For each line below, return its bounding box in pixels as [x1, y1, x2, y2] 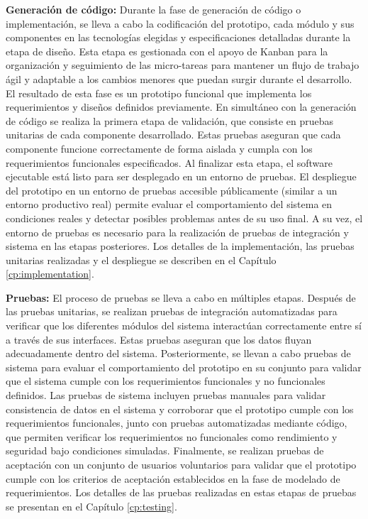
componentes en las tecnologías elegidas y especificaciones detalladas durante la [6, 30, 351, 45]
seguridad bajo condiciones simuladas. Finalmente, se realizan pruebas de [6, 443, 324, 458]
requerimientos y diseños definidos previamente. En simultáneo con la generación [6, 99, 357, 114]
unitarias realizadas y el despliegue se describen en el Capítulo [6, 252, 277, 267]
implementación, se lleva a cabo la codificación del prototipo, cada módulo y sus [6, 16, 355, 31]
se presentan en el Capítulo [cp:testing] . [6, 498, 177, 513]
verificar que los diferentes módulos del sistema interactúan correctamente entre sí [6, 318, 362, 333]
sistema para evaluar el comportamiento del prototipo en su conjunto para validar [6, 359, 362, 374]
